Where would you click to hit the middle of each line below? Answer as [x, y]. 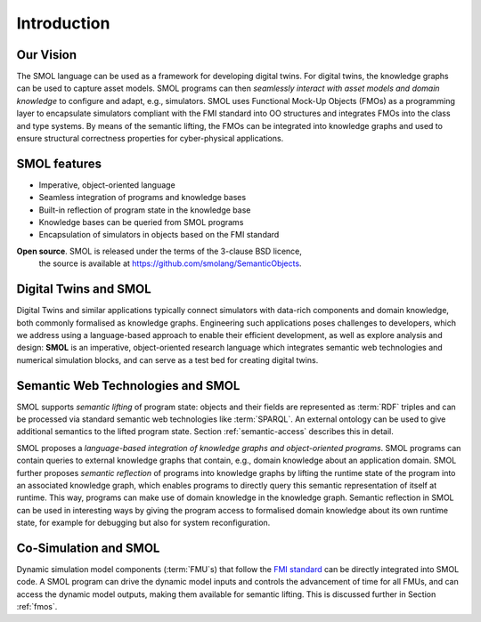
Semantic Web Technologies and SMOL [128, 386]
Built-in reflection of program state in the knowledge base [145, 210]
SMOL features [59, 163]
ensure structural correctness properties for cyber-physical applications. [150, 139]
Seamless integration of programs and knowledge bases [143, 198]
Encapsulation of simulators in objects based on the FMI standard [159, 235]
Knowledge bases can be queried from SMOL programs [141, 222]
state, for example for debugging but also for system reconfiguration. [143, 523]
